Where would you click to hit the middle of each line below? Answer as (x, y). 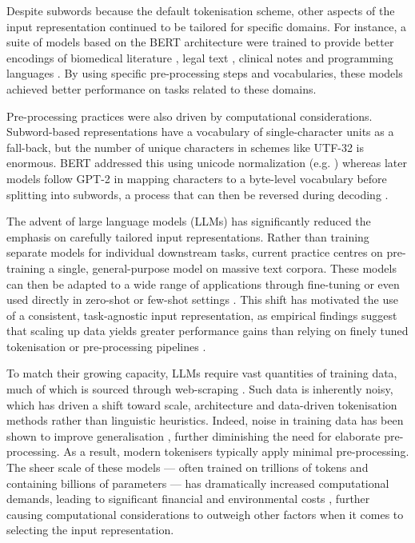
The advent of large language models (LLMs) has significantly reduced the (189, 221)
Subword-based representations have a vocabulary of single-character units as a (200, 132)
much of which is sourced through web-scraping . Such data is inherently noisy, (200, 389)
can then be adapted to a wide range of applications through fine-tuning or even (203, 283)
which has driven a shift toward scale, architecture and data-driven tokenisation (202, 404)
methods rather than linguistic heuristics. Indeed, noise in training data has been (205, 420)
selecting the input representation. (90, 530)
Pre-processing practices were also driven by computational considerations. (190, 116)
